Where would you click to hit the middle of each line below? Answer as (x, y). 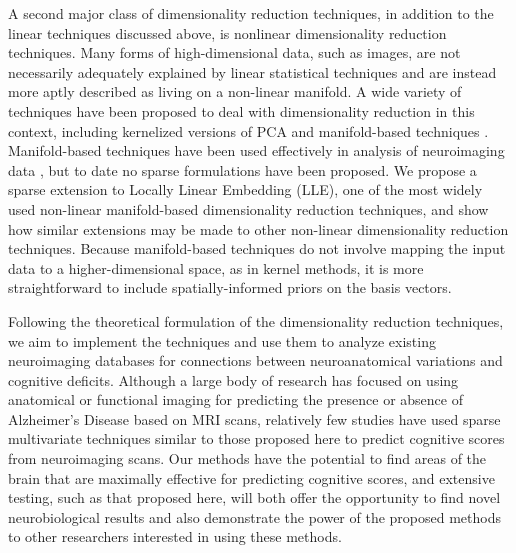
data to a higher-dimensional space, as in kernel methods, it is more (216, 267)
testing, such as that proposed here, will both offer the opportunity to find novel (254, 497)
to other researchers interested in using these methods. (175, 536)
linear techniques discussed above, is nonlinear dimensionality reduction (227, 32)
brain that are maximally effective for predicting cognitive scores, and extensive (251, 477)
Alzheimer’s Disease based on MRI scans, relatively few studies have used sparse (254, 418)
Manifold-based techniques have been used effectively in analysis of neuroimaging (256, 150)
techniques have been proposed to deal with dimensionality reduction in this (241, 110)
